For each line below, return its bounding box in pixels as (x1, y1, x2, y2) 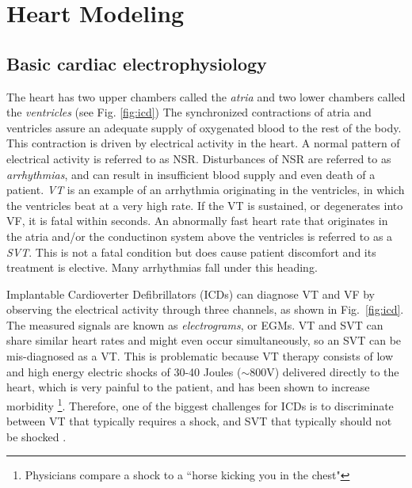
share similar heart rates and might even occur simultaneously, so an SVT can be (6, 332, 402, 349)
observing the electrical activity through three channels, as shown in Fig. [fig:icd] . (6, 301, 404, 318)
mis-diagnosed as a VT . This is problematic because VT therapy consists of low (6, 348, 394, 364)
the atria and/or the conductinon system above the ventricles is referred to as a (6, 227, 393, 244)
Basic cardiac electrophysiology (6, 51, 267, 75)
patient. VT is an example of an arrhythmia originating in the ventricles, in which (6, 181, 405, 198)
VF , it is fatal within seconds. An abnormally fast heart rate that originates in (6, 212, 388, 229)
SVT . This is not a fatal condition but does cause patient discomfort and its (6, 243, 376, 260)
